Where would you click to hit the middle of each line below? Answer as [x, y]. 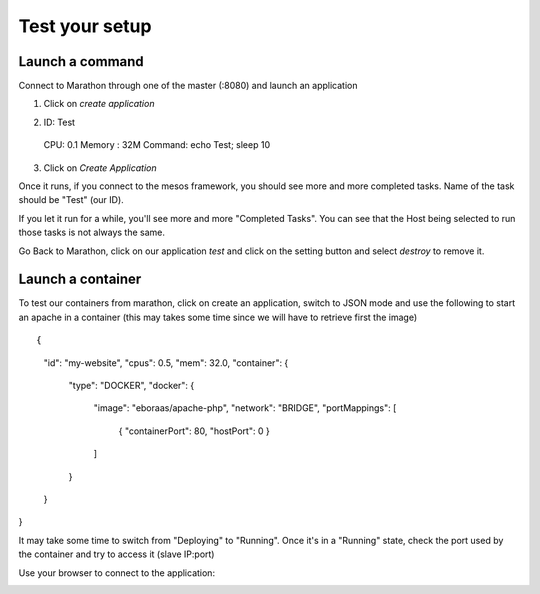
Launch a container [80, 279]
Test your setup [85, 26]
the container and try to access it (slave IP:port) [116, 554]
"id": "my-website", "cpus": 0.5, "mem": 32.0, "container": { [166, 362]
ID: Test [59, 122]
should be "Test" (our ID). [71, 200]
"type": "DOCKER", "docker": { [131, 386]
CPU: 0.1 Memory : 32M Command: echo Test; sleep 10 [156, 145]
